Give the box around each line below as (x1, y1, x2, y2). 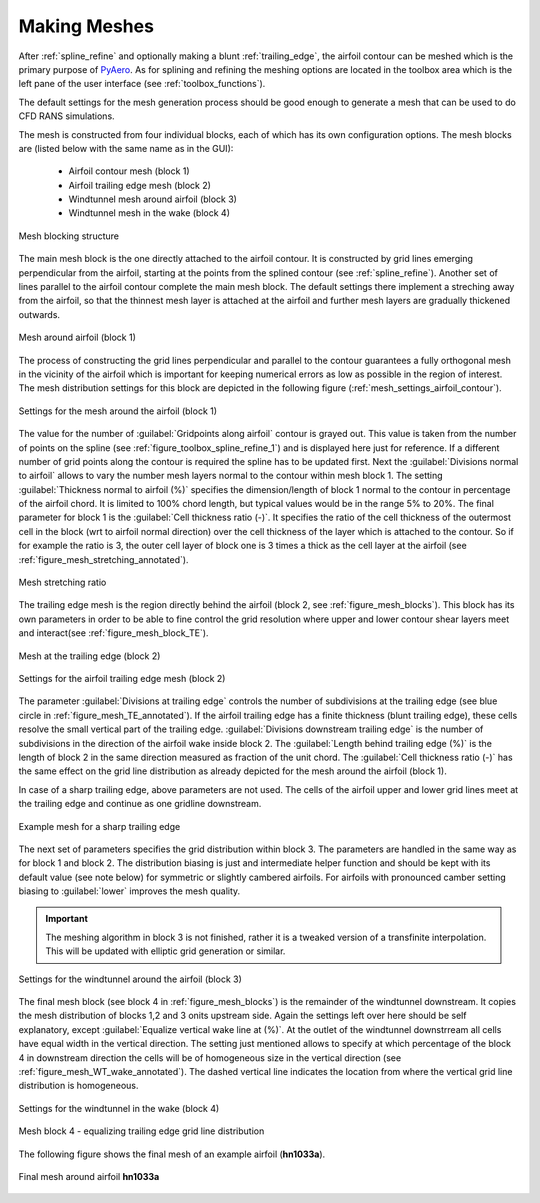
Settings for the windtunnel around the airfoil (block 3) (18, 973, 242, 985)
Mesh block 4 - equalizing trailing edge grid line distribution (18, 1125, 265, 1137)
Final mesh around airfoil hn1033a (18, 1170, 160, 1182)
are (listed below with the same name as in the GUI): (18, 142, 234, 154)
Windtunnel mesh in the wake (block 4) (68, 207, 230, 219)
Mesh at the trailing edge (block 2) (18, 650, 161, 662)
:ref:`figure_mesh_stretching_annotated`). (18, 553, 189, 565)
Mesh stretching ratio (18, 576, 107, 589)
